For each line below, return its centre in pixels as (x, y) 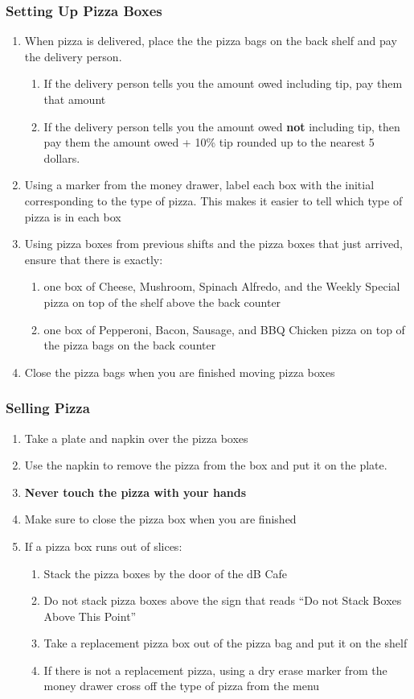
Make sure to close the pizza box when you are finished (160, 519)
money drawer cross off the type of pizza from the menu (182, 686)
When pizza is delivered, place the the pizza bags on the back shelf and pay (211, 41)
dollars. (62, 157)
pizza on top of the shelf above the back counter (162, 302)
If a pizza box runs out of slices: (103, 546)
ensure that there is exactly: (94, 259)
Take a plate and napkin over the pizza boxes (136, 438)
